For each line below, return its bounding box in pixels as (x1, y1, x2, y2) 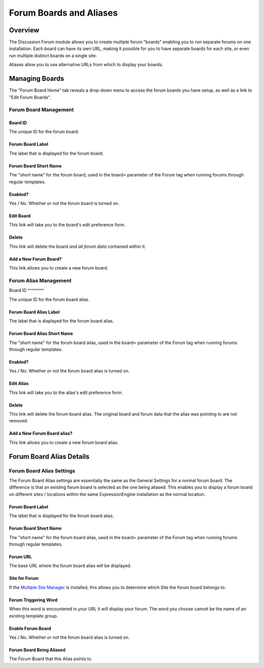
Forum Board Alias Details (9, 452, 90, 461)
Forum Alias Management (9, 277, 72, 284)
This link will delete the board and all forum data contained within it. (9, 243, 146, 249)
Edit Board (9, 213, 31, 219)
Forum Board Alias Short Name (9, 331, 73, 337)
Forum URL (9, 554, 32, 560)
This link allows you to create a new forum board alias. (9, 439, 119, 445)
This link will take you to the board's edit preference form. (9, 222, 126, 228)
